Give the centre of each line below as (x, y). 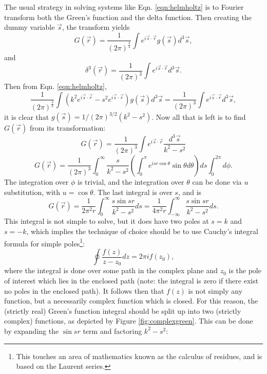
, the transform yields (96, 27)
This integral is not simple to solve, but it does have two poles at (107, 221)
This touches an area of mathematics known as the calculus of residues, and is (139, 356)
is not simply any (215, 290)
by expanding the (32, 331)
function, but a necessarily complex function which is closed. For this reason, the (131, 301)
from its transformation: (68, 128)
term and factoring (112, 331)
